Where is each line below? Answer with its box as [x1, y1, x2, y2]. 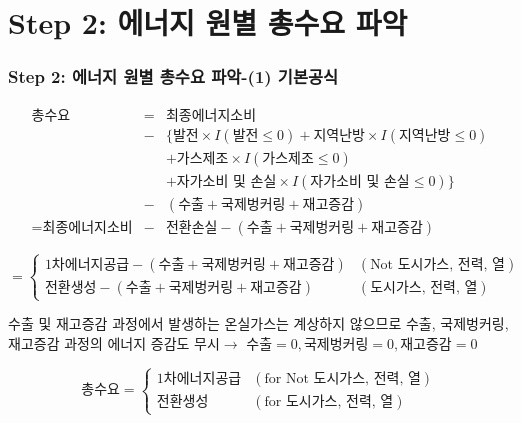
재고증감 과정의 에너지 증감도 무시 [8, 332, 220, 353]
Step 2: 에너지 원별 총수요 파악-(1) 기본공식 [8, 64, 339, 89]
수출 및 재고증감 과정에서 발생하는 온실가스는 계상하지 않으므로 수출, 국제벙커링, [8, 313, 509, 334]
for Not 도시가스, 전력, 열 [264, 371, 421, 386]
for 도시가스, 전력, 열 [264, 394, 394, 409]
